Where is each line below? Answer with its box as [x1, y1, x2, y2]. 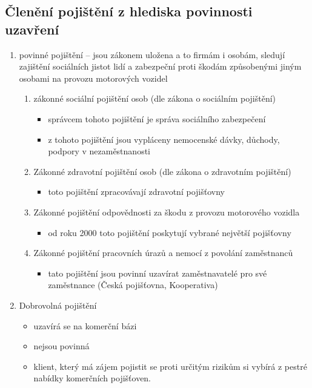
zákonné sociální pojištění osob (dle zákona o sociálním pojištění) [33, 92, 276, 105]
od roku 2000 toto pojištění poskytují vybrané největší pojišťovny [48, 226, 291, 238]
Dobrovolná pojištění [19, 298, 97, 311]
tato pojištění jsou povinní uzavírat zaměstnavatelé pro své [48, 266, 267, 279]
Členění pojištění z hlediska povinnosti [5, 2, 253, 21]
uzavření [5, 19, 59, 38]
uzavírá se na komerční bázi [33, 319, 137, 332]
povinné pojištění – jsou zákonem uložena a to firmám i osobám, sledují [19, 48, 285, 61]
